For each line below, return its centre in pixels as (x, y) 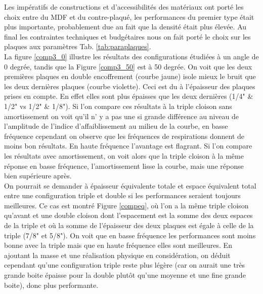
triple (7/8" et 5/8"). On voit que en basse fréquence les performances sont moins (130, 235)
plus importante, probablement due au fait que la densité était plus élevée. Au (125, 27)
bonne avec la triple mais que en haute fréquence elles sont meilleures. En (118, 245)
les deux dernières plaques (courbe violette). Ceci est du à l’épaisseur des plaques (130, 86)
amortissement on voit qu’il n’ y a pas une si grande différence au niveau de (121, 116)
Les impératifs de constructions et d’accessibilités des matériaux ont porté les (124, 7)
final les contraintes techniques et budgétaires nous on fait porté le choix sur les (127, 36)
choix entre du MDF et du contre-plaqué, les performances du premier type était (129, 16)
